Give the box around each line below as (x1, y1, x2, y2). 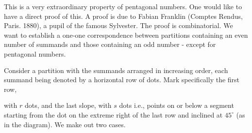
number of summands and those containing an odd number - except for (4, 39, 216, 49)
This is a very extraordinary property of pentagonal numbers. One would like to (4, 1, 242, 11)
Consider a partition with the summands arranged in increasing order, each (4, 65, 228, 75)
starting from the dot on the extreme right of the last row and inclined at (4, 109, 223, 119)
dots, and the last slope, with (24, 100, 112, 110)
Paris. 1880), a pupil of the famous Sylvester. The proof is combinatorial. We (4, 20, 233, 30)
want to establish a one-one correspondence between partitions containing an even (4, 30, 248, 40)
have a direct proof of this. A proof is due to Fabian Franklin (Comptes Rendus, (4, 11, 243, 21)
